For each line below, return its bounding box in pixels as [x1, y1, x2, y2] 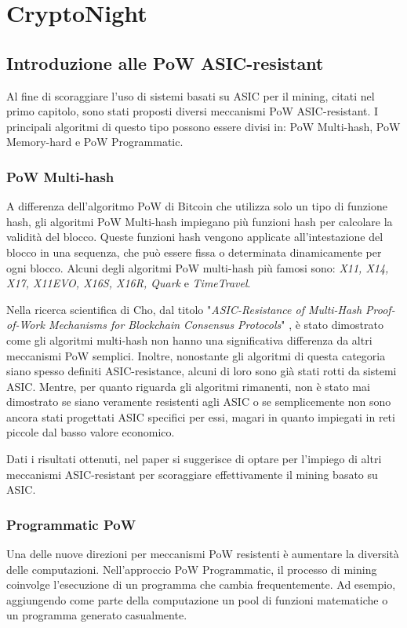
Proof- [365, 301, 395, 317]
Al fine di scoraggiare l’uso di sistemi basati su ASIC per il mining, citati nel [6, 87, 375, 104]
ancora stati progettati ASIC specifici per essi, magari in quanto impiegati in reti [6, 408, 395, 425]
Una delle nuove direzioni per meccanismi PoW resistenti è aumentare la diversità [6, 546, 399, 562]
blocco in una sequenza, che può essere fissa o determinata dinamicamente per [6, 243, 382, 260]
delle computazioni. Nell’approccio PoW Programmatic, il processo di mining [6, 560, 377, 577]
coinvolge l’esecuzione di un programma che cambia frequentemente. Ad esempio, [6, 576, 396, 593]
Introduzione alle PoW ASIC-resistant [6, 50, 324, 75]
